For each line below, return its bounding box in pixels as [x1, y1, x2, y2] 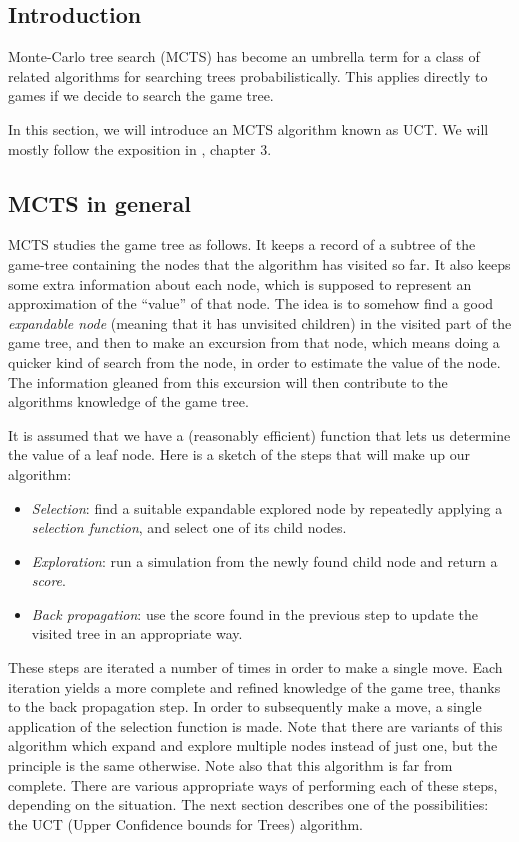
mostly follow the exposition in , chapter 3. [8, 138, 272, 159]
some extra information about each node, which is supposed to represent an [8, 273, 472, 294]
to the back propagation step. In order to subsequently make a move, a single [8, 696, 482, 717]
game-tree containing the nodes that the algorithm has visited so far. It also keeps [8, 253, 511, 274]
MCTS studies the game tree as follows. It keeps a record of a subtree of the [8, 234, 476, 255]
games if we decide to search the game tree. [8, 85, 274, 106]
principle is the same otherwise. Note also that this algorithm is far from [8, 755, 453, 776]
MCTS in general [8, 187, 191, 218]
